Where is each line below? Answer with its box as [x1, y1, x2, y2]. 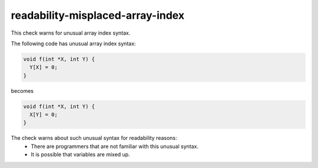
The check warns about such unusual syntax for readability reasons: [11, 135, 177, 142]
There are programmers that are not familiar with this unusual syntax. [31, 143, 198, 150]
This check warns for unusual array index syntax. [11, 29, 131, 36]
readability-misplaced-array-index [11, 9, 185, 22]
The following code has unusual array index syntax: [11, 40, 136, 47]
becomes [11, 87, 34, 94]
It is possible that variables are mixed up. [31, 151, 130, 158]
